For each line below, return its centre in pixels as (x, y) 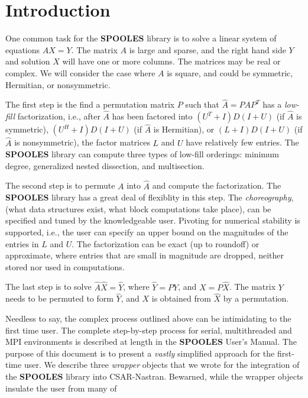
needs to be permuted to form (59, 298)
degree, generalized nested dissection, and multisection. (105, 165)
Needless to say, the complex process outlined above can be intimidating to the (148, 318)
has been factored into (152, 116)
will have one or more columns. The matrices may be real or (171, 61)
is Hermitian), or (184, 129)
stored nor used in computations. (65, 266)
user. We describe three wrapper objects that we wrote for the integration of (162, 365)
